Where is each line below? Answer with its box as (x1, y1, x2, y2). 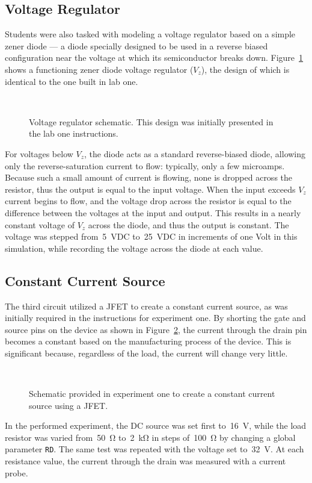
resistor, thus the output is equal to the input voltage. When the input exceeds (5, 182, 296, 195)
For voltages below (5, 147, 73, 160)
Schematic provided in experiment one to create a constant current (29, 387, 275, 400)
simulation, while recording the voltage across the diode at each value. (5, 241, 263, 254)
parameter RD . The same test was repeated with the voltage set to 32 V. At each (5, 443, 304, 455)
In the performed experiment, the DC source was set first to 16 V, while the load (5, 419, 307, 432)
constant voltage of (5, 218, 75, 231)
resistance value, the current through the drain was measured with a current (5, 455, 286, 467)
